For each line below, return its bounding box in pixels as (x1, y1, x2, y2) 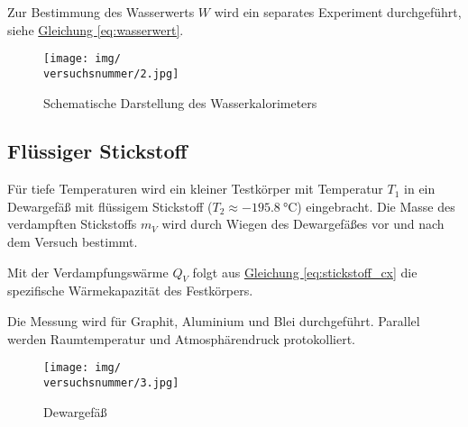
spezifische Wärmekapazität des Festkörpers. (7, 281, 253, 300)
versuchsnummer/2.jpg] (43, 67, 179, 80)
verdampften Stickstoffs (7, 214, 137, 233)
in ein (404, 179, 436, 198)
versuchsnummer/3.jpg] (43, 376, 179, 389)
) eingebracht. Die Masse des (297, 196, 455, 215)
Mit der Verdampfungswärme (7, 262, 169, 281)
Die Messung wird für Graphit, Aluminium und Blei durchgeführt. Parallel (7, 312, 420, 331)
